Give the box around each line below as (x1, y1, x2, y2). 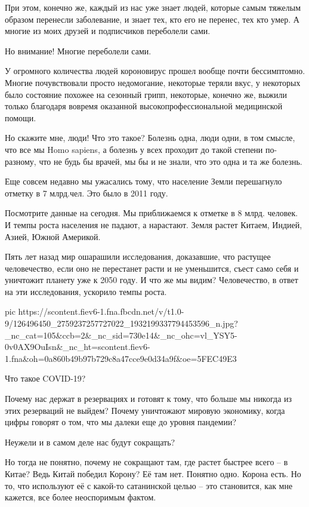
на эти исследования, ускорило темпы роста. (5, 285, 167, 297)
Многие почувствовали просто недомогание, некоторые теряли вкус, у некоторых (5, 76, 301, 88)
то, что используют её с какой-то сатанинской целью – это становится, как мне (5, 479, 293, 491)
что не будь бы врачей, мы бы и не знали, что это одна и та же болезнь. (39, 155, 302, 167)
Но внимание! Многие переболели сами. (5, 44, 152, 57)
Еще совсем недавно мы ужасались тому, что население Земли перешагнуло (5, 175, 282, 188)
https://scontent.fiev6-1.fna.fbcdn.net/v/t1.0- (18, 305, 184, 318)
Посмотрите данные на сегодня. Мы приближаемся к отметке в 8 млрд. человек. (5, 207, 298, 219)
